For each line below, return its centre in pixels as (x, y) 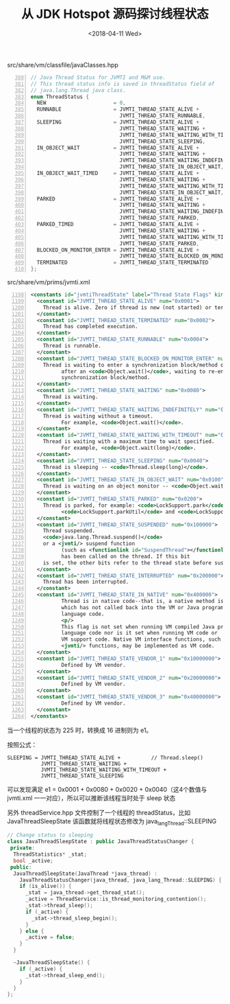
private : (23, 848)
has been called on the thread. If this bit (126, 556)
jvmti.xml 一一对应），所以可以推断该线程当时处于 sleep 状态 (91, 798)
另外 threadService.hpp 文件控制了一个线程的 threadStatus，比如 (99, 812)
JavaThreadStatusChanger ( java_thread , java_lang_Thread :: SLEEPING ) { (121, 880)
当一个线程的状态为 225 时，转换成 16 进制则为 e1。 (80, 730)
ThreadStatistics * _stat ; (50, 855)
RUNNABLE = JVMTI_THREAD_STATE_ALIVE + (118, 110)
